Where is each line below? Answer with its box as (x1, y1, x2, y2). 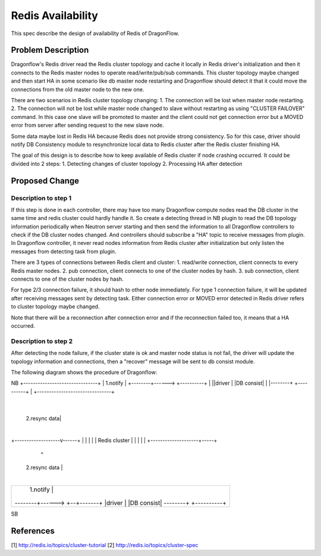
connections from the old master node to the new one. (11, 86, 144, 93)
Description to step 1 (11, 194, 72, 202)
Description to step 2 (11, 337, 73, 345)
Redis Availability (11, 9, 98, 22)
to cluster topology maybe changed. (11, 303, 100, 310)
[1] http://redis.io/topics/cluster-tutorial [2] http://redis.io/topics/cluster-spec (11, 541, 199, 548)
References (11, 526, 55, 536)
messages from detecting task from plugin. (11, 247, 117, 255)
